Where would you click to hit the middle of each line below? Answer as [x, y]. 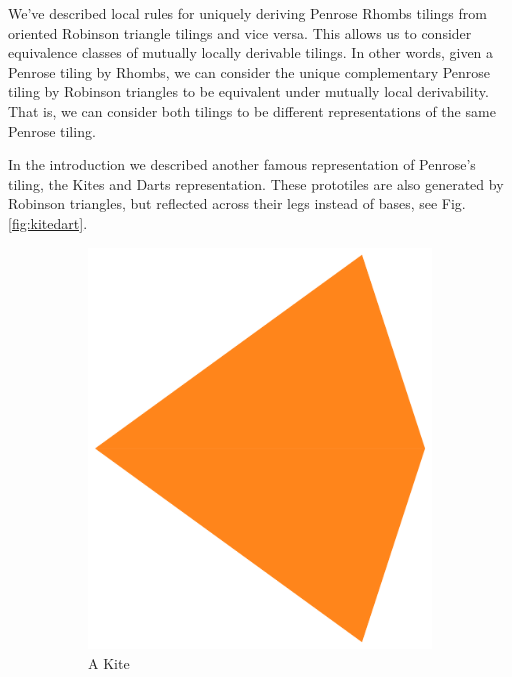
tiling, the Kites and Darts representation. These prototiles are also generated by [256, 183]
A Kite [109, 662]
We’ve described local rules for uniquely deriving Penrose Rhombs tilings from [247, 13]
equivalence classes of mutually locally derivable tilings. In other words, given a [251, 52]
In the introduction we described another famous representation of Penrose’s [242, 164]
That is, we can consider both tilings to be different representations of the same [252, 110]
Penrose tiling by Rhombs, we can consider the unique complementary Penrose [249, 71]
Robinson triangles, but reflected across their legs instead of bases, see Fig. [237, 203]
